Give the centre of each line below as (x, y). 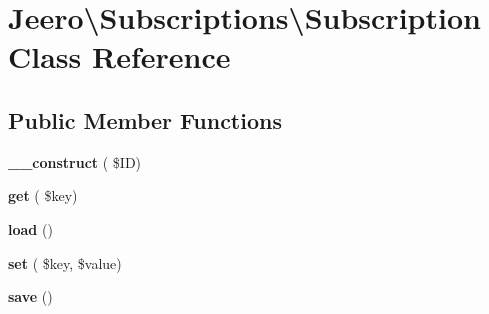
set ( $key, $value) (65, 262)
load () (30, 228)
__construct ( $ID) (75, 161)
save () (30, 296)
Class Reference (119, 56)
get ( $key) (43, 195)
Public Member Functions (145, 119)
